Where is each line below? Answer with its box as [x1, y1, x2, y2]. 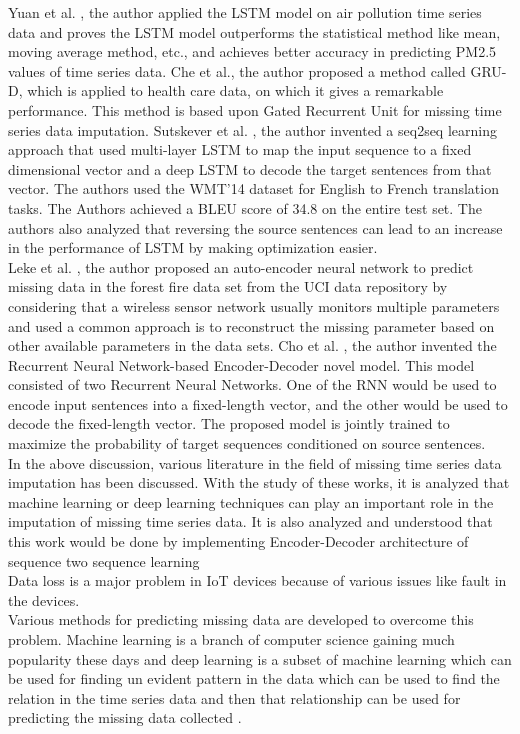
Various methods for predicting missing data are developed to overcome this [8, 609, 474, 630]
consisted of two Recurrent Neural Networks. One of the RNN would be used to [8, 374, 497, 395]
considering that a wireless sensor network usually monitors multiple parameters [8, 295, 500, 316]
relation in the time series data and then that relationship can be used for [8, 687, 461, 708]
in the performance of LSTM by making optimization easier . [8, 237, 378, 258]
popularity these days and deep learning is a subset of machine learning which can [8, 648, 512, 669]
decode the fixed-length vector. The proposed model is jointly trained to [8, 413, 450, 434]
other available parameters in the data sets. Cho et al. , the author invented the [8, 335, 497, 356]
